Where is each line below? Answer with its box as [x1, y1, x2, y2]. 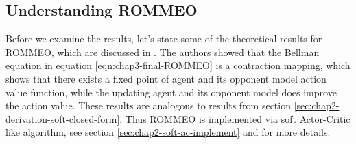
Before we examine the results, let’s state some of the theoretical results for [5, 31, 322, 46]
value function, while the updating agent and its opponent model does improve [5, 85, 337, 99]
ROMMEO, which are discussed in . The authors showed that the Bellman [5, 44, 320, 59]
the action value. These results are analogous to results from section [5, 98, 291, 113]
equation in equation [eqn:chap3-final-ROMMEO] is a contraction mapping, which [5, 58, 351, 72]
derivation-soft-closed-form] [5, 111, 120, 126]
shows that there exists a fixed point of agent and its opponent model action [5, 71, 327, 85]
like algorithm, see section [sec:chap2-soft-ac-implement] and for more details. [5, 125, 331, 139]
